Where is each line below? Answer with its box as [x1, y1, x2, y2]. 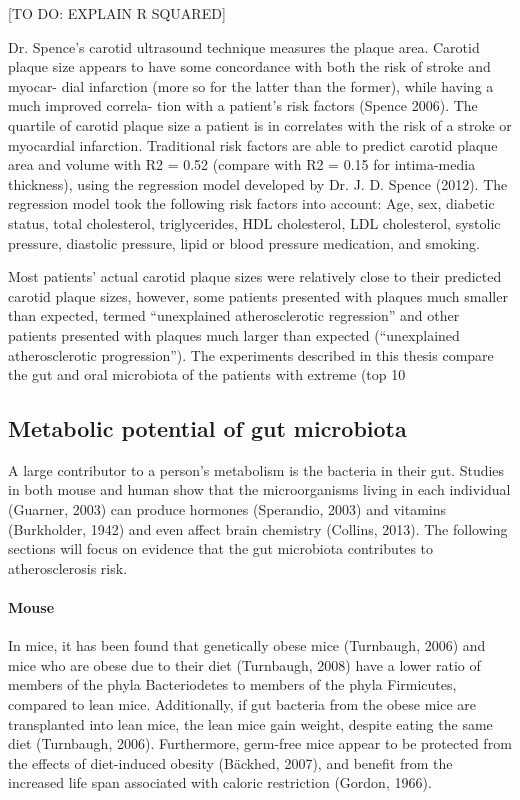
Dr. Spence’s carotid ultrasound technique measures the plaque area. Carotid [8, 36, 480, 57]
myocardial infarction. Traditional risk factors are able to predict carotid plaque [8, 134, 498, 155]
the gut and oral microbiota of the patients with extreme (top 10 [8, 364, 406, 385]
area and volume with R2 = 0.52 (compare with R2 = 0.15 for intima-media [8, 154, 476, 175]
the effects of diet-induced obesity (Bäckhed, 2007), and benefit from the [8, 752, 453, 773]
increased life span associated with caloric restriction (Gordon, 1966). [8, 772, 432, 793]
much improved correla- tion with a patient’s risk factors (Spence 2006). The [8, 95, 478, 116]
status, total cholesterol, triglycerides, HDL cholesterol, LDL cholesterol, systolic [8, 212, 501, 233]
